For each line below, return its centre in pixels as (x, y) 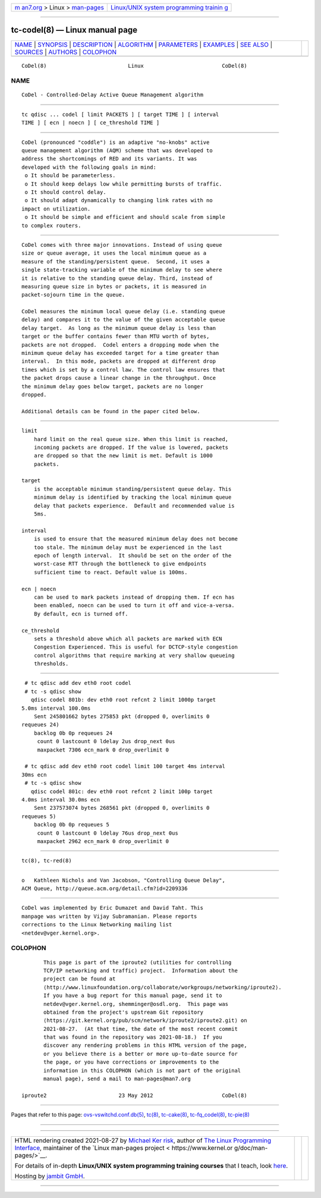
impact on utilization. (56, 209)
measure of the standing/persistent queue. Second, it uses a (116, 261)
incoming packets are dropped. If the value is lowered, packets (131, 447)
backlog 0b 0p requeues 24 (73, 733)
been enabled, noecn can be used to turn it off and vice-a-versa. (134, 606)
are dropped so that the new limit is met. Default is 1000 (123, 456)
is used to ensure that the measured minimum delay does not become (136, 539)
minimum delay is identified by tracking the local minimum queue (133, 497)
